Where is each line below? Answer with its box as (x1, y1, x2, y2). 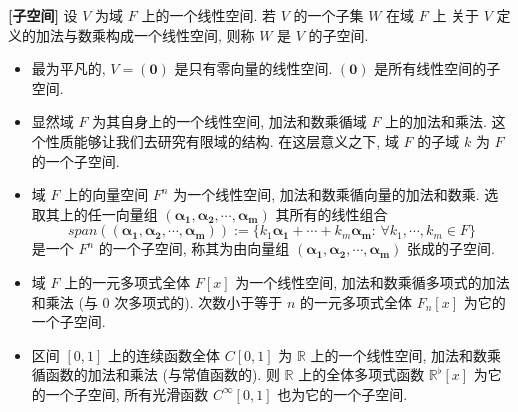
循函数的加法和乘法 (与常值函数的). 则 (31, 364, 280, 385)
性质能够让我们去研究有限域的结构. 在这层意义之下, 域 (45, 130, 399, 151)
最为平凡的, (31, 58, 106, 79)
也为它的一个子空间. (277, 383, 408, 404)
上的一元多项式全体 (64, 271, 191, 292)
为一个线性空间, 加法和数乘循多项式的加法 (235, 271, 510, 292)
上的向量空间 (64, 184, 149, 205)
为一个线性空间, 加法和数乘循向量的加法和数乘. (173, 184, 480, 205)
